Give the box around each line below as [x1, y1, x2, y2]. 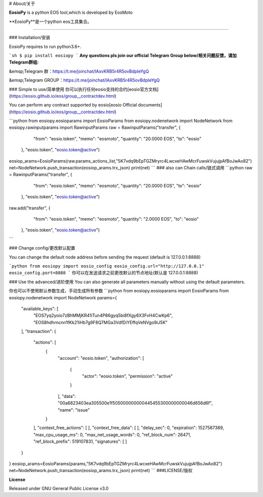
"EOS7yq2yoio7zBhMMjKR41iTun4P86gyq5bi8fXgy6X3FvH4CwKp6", [33, 312, 173, 318]
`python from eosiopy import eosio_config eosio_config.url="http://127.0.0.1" [9, 263, 205, 269]
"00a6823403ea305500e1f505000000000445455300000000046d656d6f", [57, 400, 213, 406]
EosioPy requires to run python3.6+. [9, 43, 82, 49]
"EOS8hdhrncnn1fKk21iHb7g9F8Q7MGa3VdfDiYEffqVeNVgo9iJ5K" [33, 319, 168, 325]
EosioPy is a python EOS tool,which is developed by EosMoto [9, 10, 133, 16]
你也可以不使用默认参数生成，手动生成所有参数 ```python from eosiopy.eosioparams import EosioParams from [9, 288, 229, 294]
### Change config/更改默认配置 [9, 245, 75, 251]
